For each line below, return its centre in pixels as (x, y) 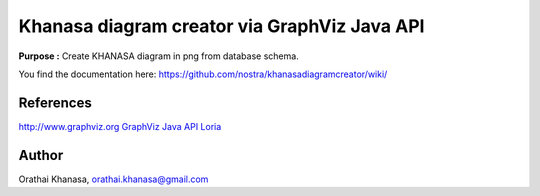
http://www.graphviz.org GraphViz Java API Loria (120, 126)
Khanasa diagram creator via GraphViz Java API (221, 26)
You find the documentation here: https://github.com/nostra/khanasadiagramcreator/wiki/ (203, 74)
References (55, 102)
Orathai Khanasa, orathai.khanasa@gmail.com (113, 179)
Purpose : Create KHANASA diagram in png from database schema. (158, 56)
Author (41, 155)
